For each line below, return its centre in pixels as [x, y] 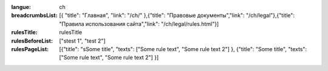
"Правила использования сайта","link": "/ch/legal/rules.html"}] [139, 23]
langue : [21, 7]
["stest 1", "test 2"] [82, 41]
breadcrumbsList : [34, 16]
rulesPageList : [30, 49]
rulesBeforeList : [32, 41]
